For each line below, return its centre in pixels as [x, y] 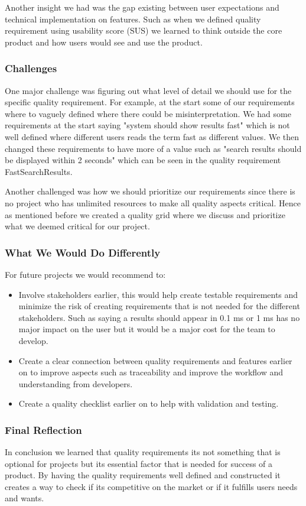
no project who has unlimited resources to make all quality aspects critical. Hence [153, 202]
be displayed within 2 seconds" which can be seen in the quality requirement [143, 160]
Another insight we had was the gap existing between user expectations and [142, 7]
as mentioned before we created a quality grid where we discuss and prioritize [145, 214]
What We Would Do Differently [83, 252]
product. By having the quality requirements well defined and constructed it [143, 475]
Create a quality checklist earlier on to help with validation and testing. [149, 403]
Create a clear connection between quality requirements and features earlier [155, 360]
